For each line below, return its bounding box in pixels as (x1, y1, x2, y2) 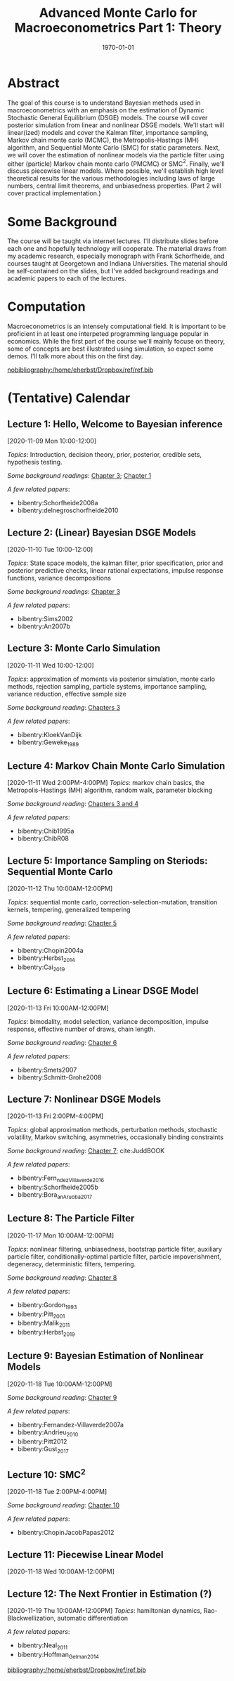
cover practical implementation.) (7, 189, 101, 197)
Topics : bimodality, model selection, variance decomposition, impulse (7, 1017, 209, 1025)
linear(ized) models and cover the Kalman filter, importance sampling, (7, 128, 209, 136)
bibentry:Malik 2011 (17, 1319, 70, 1329)
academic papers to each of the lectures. (7, 274, 126, 283)
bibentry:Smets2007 (17, 1065, 77, 1074)
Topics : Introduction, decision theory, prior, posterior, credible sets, (7, 450, 202, 459)
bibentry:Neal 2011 (17, 1641, 68, 1651)
